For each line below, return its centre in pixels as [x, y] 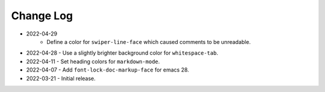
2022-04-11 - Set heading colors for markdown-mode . [93, 61]
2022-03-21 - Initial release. [61, 78]
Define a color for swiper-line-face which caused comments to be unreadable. [149, 41]
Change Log [42, 16]
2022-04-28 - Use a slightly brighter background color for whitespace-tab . [122, 53]
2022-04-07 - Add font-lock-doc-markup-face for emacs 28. [108, 70]
